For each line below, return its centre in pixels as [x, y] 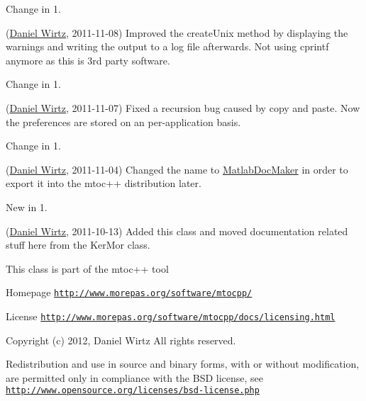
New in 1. [27, 207]
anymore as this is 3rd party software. [88, 60]
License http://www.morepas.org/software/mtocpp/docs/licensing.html [171, 316]
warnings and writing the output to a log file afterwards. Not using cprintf [167, 46]
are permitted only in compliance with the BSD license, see [135, 377]
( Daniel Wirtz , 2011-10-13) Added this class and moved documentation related [177, 231]
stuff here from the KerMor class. [78, 245]
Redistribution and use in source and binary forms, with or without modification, [183, 364]
